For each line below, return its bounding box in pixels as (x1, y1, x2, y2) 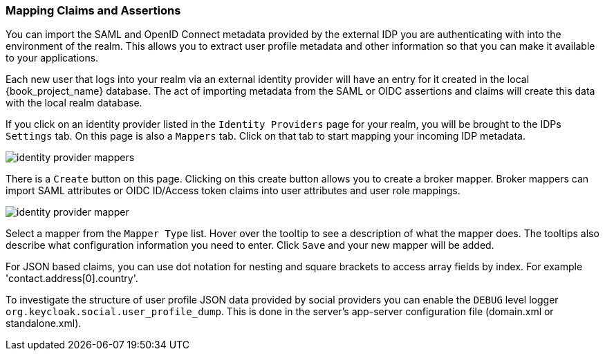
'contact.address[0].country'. (6, 272, 138, 285)
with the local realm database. (6, 97, 142, 109)
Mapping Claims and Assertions (6, 3, 181, 17)
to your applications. (6, 52, 99, 64)
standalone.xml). (6, 317, 82, 330)
